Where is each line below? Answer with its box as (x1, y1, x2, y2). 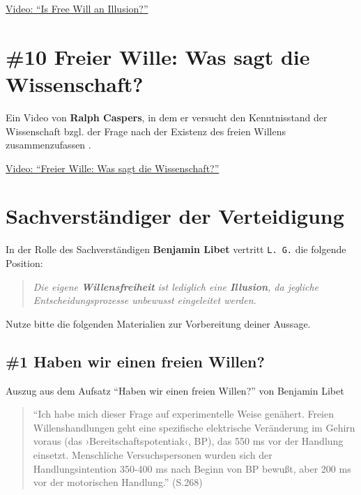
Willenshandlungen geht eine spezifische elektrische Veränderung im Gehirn (33, 420, 355, 434)
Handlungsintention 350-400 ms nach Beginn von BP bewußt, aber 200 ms (33, 461, 351, 475)
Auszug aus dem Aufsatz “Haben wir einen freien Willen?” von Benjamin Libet (6, 383, 344, 397)
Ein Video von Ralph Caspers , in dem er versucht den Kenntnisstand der (6, 109, 328, 124)
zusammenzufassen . (6, 137, 91, 152)
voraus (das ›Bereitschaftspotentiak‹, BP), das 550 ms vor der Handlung (33, 434, 344, 448)
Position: (6, 256, 43, 271)
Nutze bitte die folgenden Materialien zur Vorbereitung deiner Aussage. (6, 316, 311, 330)
